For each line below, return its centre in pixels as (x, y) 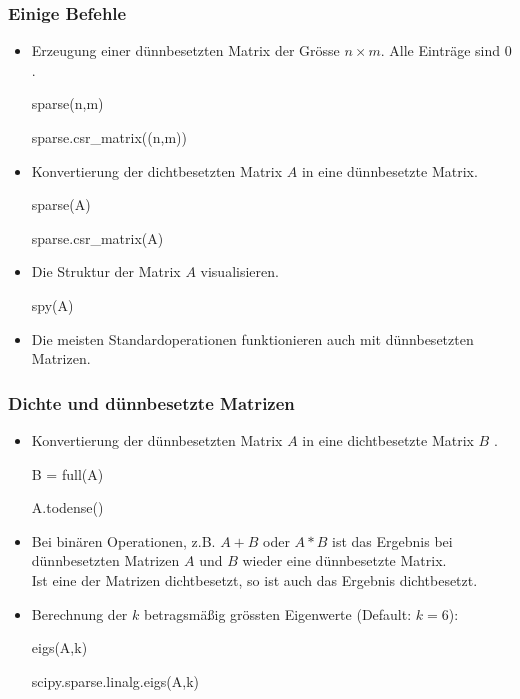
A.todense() (67, 507)
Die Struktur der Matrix (106, 271)
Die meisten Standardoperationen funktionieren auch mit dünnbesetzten (252, 338)
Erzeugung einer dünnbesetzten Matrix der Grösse (185, 50)
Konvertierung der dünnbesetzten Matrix (157, 439)
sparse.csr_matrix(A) (97, 237)
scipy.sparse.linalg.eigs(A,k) (115, 680)
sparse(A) (61, 204)
